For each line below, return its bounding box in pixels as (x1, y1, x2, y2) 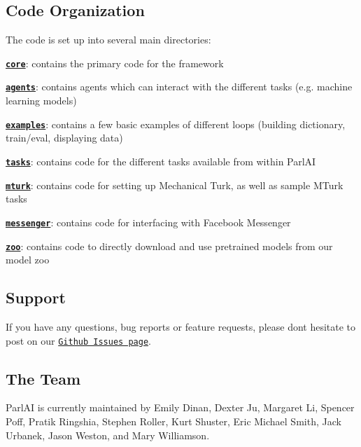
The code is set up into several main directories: (6, 32, 211, 47)
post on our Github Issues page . (6, 333, 151, 348)
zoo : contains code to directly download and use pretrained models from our (6, 238, 333, 253)
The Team (6, 367, 81, 389)
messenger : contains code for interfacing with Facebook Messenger (6, 214, 291, 229)
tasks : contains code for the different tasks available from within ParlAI (6, 153, 316, 168)
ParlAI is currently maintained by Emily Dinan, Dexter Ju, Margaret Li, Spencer (6, 400, 355, 415)
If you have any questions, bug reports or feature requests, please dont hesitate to (6, 319, 356, 333)
